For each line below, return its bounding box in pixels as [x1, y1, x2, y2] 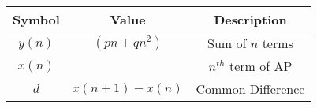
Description [214, 10, 287, 28]
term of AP [229, 57, 293, 75]
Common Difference [196, 80, 305, 98]
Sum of [207, 34, 247, 52]
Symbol [13, 10, 60, 28]
